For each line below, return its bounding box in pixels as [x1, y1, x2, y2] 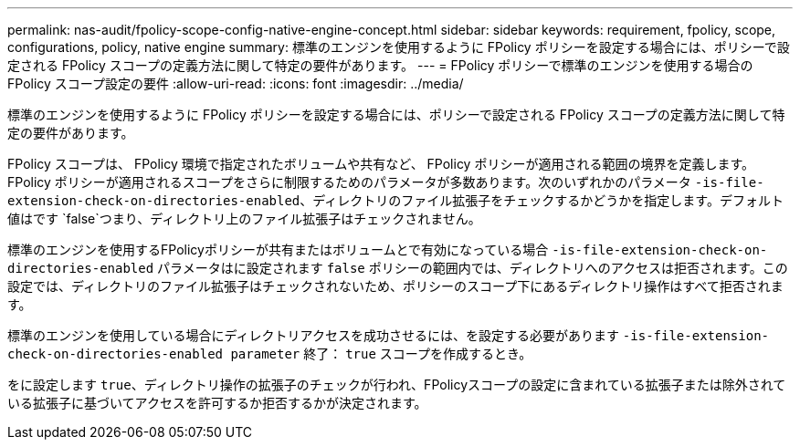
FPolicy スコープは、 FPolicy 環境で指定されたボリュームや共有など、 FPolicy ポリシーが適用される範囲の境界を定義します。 [7, 156, 755, 172]
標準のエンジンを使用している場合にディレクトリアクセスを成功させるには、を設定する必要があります [7, 327, 619, 343]
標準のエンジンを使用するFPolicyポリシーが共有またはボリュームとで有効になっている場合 [7, 242, 549, 257]
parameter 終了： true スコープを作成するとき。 [230, 346, 532, 361]
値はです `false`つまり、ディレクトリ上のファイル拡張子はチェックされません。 [7, 211, 481, 226]
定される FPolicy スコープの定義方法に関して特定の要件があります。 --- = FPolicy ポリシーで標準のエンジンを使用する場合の [7, 57, 753, 73]
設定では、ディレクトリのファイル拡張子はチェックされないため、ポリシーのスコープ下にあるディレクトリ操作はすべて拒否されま [7, 278, 784, 294]
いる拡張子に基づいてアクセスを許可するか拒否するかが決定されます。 [7, 395, 427, 411]
